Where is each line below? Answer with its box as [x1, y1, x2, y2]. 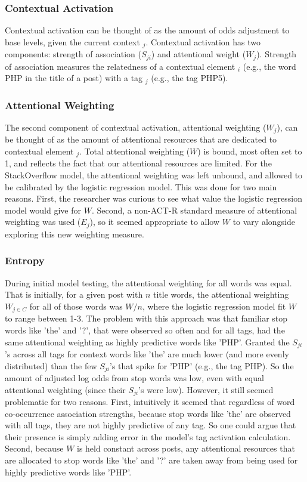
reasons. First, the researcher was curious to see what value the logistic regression [5, 192, 302, 205]
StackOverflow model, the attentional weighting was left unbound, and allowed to [5, 169, 303, 181]
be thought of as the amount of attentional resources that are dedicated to [5, 133, 277, 146]
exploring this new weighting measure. [5, 227, 144, 240]
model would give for [5, 203, 81, 216]
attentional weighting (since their [5, 383, 126, 396]
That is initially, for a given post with [5, 288, 143, 301]
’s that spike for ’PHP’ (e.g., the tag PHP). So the [110, 359, 294, 372]
